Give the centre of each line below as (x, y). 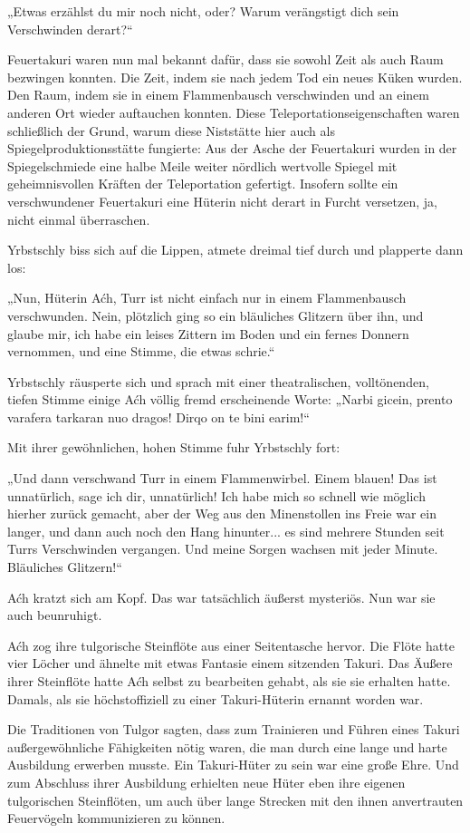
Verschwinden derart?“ (70, 29)
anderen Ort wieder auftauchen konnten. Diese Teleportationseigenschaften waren (234, 112)
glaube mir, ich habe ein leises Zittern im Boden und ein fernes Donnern (208, 333)
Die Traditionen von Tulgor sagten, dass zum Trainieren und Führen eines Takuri (234, 729)
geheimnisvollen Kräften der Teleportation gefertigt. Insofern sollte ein (203, 184)
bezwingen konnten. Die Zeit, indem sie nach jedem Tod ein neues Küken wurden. (235, 77)
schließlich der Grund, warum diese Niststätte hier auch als (171, 130)
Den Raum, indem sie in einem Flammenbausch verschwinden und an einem (218, 95)
